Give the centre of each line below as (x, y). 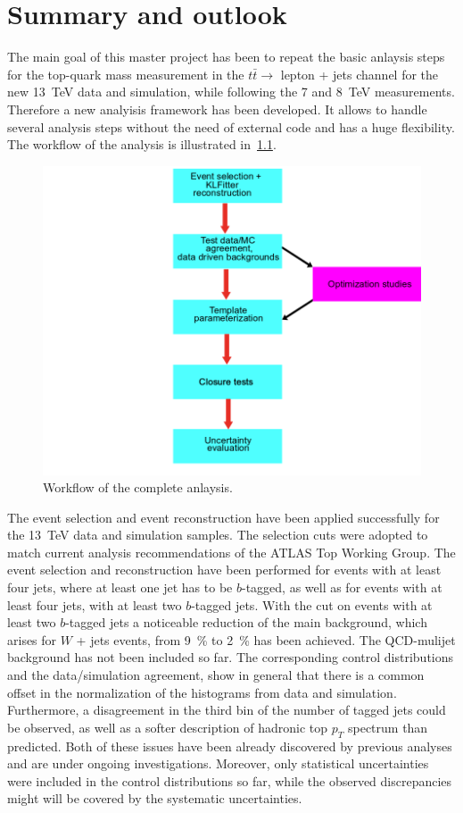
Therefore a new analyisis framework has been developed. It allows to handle (217, 109)
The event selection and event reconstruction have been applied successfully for (223, 517)
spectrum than (388, 727)
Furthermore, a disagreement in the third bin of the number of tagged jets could (227, 710)
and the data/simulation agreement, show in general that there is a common (216, 675)
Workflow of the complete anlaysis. (138, 487)
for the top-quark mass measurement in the (126, 74)
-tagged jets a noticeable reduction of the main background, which (246, 622)
